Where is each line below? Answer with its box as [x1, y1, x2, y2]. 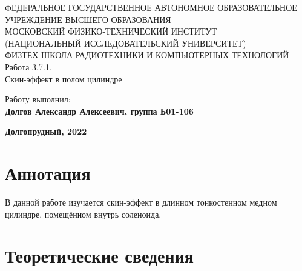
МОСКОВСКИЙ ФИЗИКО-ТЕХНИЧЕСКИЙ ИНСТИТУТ [5, 25, 217, 38]
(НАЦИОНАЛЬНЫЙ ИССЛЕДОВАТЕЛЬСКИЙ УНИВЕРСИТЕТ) [5, 36, 246, 49]
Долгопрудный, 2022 [5, 125, 87, 138]
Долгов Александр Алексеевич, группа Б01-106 [5, 104, 194, 117]
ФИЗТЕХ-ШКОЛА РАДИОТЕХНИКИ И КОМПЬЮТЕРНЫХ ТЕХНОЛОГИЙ [5, 49, 289, 61]
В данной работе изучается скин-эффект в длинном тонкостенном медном [5, 196, 277, 209]
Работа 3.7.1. [5, 60, 52, 73]
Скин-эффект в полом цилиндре [5, 72, 122, 85]
